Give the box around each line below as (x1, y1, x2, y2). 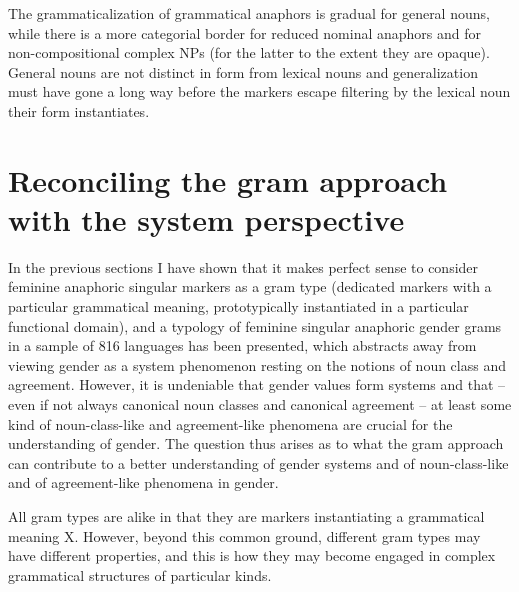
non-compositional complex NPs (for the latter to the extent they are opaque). (8, 42, 490, 63)
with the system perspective (8, 198, 405, 239)
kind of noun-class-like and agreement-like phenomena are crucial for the (8, 413, 453, 434)
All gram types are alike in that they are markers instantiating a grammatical (8, 506, 485, 526)
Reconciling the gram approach (8, 159, 448, 200)
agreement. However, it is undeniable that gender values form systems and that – (8, 374, 506, 395)
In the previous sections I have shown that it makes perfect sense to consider (8, 256, 479, 277)
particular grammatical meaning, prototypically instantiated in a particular (8, 296, 469, 317)
